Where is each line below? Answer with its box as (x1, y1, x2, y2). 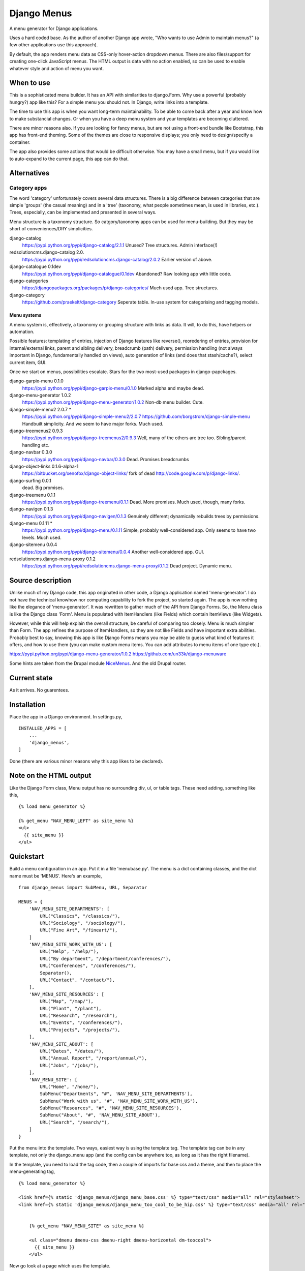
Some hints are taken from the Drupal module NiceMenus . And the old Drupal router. (9, 660, 187, 666)
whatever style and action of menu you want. (9, 65, 104, 71)
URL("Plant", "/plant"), (40, 1006, 102, 1011)
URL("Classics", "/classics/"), (40, 913, 120, 919)
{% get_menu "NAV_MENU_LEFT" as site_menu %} (18, 818, 134, 824)
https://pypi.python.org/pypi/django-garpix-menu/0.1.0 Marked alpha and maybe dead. (22, 385, 204, 391)
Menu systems (9, 312, 42, 318)
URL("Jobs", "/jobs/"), (40, 1063, 99, 1068)
